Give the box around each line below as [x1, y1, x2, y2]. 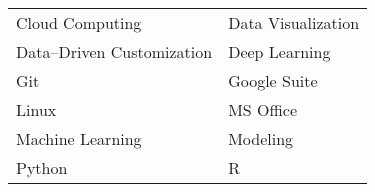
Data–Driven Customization [16, 40, 213, 63]
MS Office [228, 98, 298, 121]
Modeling [228, 127, 294, 150]
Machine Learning [16, 127, 142, 150]
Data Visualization [228, 11, 360, 34]
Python [16, 156, 68, 179]
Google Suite [228, 69, 318, 92]
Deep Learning [228, 40, 331, 63]
